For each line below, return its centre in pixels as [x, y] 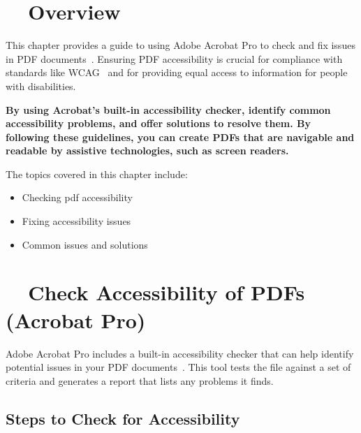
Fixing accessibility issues [76, 221]
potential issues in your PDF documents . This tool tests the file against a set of [178, 367]
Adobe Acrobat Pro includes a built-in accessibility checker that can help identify [180, 353]
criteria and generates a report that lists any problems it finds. [140, 380]
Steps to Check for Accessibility [123, 418]
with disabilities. [41, 86]
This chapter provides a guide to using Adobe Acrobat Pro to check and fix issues [180, 45]
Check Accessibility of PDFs [167, 292]
